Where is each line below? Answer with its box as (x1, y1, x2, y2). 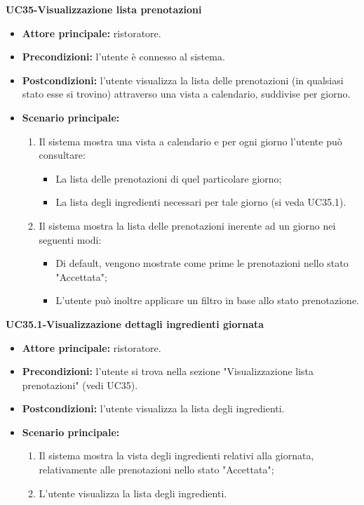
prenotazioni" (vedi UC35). (22, 377, 138, 392)
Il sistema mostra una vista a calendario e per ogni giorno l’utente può (39, 133, 342, 148)
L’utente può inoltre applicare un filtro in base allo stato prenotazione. (55, 293, 359, 308)
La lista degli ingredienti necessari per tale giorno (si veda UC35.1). (55, 195, 346, 209)
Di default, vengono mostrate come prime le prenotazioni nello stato (55, 256, 349, 270)
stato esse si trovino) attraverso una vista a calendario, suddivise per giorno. (22, 86, 351, 101)
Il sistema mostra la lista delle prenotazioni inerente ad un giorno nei (39, 218, 336, 232)
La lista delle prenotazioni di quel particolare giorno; (55, 171, 282, 185)
